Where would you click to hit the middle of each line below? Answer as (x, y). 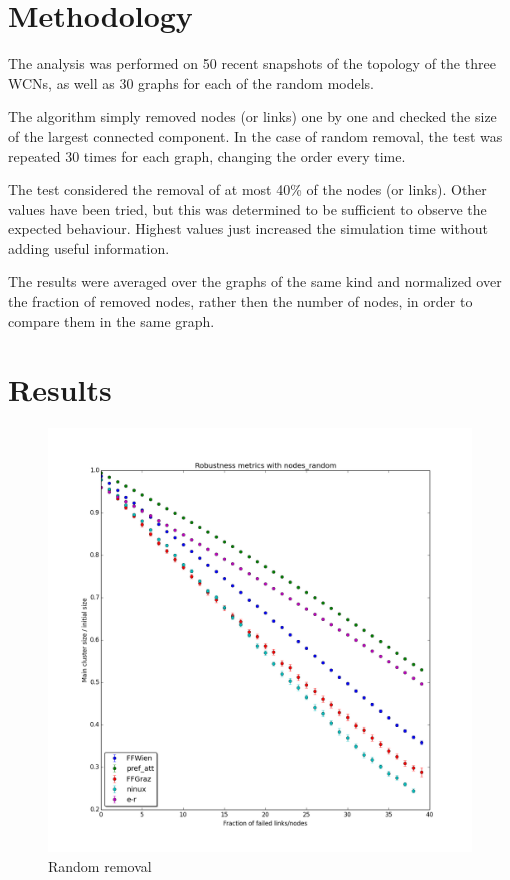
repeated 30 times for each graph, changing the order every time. (207, 155)
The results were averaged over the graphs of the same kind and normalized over (255, 281)
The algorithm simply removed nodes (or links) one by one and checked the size (252, 116)
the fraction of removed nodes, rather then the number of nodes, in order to (240, 301)
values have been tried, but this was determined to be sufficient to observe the (247, 208)
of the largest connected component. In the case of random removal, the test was (255, 135)
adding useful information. (89, 247)
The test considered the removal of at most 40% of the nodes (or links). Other (247, 189)
